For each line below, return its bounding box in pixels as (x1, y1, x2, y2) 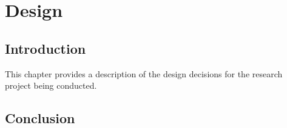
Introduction (5, 39, 86, 57)
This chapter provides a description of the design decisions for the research (5, 67, 283, 80)
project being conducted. (5, 79, 97, 92)
